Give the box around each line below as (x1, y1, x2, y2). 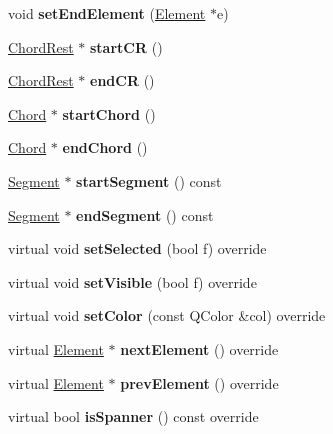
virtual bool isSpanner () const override (8, 406, 259, 427)
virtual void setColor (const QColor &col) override (8, 305, 326, 326)
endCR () (90, 70, 155, 91)
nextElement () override (120, 338, 279, 359)
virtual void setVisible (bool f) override (8, 271, 257, 292)
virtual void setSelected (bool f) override (8, 238, 267, 259)
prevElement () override (120, 372, 279, 393)
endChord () (62, 137, 148, 158)
